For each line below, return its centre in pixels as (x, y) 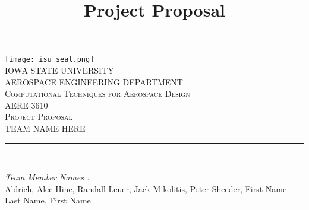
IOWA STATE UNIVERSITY (59, 70)
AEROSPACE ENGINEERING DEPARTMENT (94, 82)
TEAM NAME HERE (45, 128)
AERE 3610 (26, 105)
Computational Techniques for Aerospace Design (97, 93)
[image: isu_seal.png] (50, 60)
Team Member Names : (47, 177)
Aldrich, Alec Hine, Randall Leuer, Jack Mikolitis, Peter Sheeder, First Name (146, 188)
